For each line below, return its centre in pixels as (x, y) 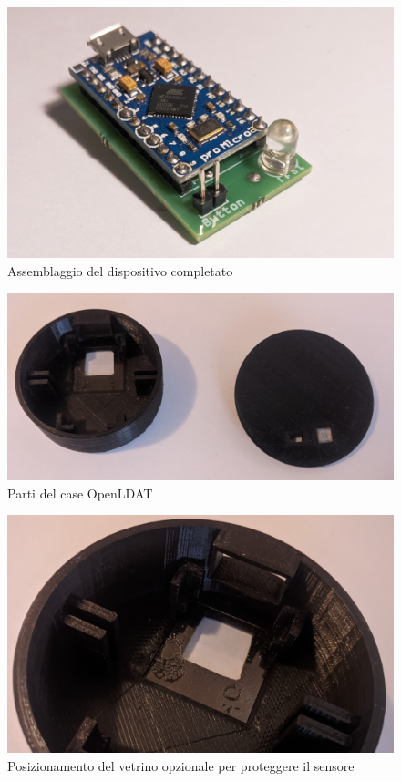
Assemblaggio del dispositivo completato (120, 270)
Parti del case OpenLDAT (80, 493)
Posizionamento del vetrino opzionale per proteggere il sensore (181, 765)
